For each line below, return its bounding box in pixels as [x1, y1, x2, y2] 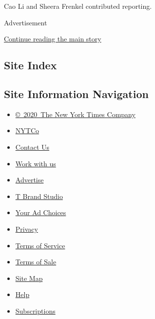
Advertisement [4, 17, 47, 27]
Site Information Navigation [4, 86, 149, 101]
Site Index [4, 58, 57, 73]
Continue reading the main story [4, 34, 101, 44]
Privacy [15, 223, 38, 234]
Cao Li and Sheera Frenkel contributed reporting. [4, 1, 152, 11]
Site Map [15, 273, 43, 283]
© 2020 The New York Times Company [15, 109, 136, 119]
